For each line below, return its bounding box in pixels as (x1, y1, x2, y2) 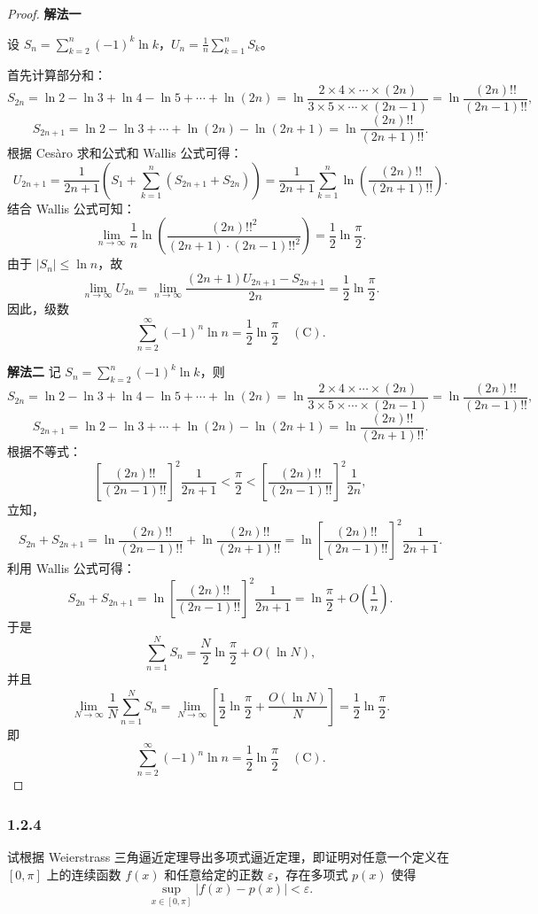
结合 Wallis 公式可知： (7, 198, 136, 217)
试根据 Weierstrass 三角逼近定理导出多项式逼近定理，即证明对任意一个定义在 (7, 848, 449, 866)
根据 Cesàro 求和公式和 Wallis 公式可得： (7, 143, 243, 162)
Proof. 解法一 (7, 4, 82, 22)
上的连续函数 (46, 864, 121, 883)
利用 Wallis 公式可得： (7, 559, 136, 577)
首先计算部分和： (7, 66, 106, 84)
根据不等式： (7, 442, 82, 461)
